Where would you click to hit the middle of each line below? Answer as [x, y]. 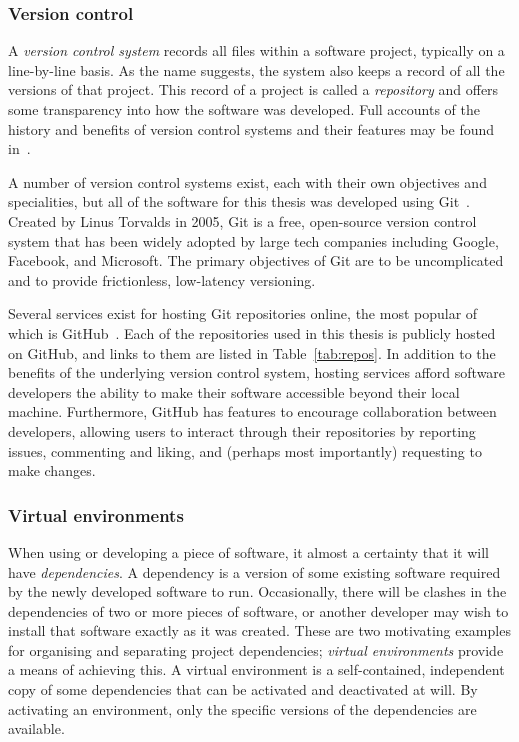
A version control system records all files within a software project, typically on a [256, 50]
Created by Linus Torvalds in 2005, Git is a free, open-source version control [242, 220]
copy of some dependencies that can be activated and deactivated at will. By [243, 689]
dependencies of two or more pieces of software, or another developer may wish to [258, 610]
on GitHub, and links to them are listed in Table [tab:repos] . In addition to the [252, 352]
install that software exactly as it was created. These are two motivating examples [259, 630]
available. [36, 728]
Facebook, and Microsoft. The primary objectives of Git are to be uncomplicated [256, 260]
